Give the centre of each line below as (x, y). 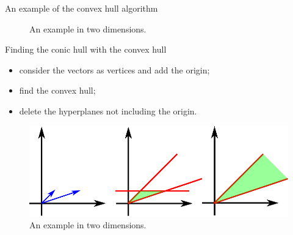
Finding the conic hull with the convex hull (86, 49)
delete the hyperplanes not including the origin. (108, 110)
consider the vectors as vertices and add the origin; (114, 69)
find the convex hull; (57, 90)
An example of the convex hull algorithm (81, 8)
